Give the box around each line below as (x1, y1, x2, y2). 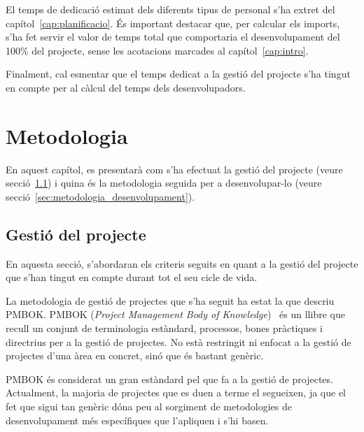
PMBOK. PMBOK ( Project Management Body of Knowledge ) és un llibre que (6, 307, 345, 322)
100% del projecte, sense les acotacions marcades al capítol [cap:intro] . (6, 43, 309, 57)
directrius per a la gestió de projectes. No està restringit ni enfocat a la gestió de (6, 334, 351, 349)
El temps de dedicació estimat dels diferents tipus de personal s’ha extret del (6, 2, 335, 16)
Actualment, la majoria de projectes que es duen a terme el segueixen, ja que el (6, 385, 346, 400)
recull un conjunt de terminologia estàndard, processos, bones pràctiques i (6, 321, 323, 336)
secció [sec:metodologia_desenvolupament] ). (6, 189, 195, 203)
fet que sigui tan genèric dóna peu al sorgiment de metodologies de (6, 399, 293, 414)
